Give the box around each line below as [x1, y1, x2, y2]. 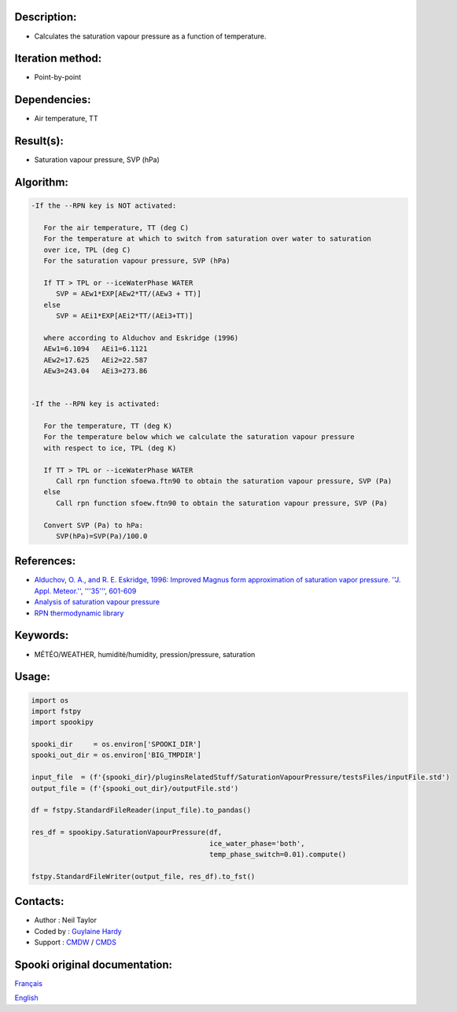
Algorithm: [14, 175, 68, 189]
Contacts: [14, 895, 64, 908]
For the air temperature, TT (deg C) [43, 223, 189, 232]
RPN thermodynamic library [34, 608, 124, 618]
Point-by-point [34, 72, 82, 82]
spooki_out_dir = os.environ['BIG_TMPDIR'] [31, 751, 202, 759]
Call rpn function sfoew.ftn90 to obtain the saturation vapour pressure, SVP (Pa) [56, 498, 389, 508]
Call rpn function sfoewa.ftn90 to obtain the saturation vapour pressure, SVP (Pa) [56, 477, 393, 486]
